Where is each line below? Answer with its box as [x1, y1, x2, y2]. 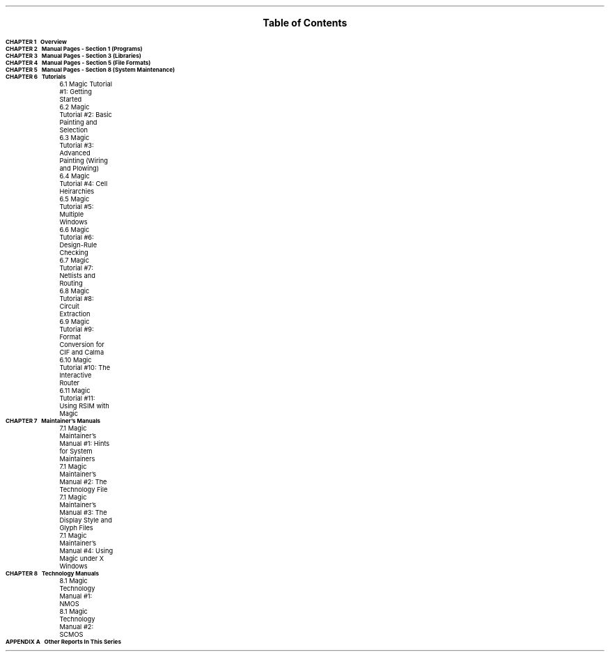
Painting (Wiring [59, 157, 108, 164]
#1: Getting [59, 88, 93, 95]
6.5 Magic [59, 195, 90, 203]
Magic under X [59, 555, 104, 562]
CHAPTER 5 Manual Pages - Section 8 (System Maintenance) [6, 66, 175, 73]
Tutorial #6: [59, 233, 94, 241]
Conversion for [59, 341, 104, 348]
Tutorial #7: [59, 264, 93, 272]
